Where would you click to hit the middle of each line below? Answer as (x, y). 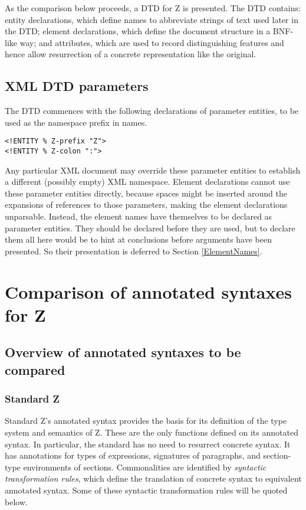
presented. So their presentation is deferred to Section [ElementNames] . (134, 251)
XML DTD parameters (77, 86)
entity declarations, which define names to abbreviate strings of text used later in (152, 19)
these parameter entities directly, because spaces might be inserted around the (146, 193)
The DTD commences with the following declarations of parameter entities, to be (152, 111)
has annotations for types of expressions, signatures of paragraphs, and (133, 455)
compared (35, 369)
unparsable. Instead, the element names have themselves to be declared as (139, 216)
